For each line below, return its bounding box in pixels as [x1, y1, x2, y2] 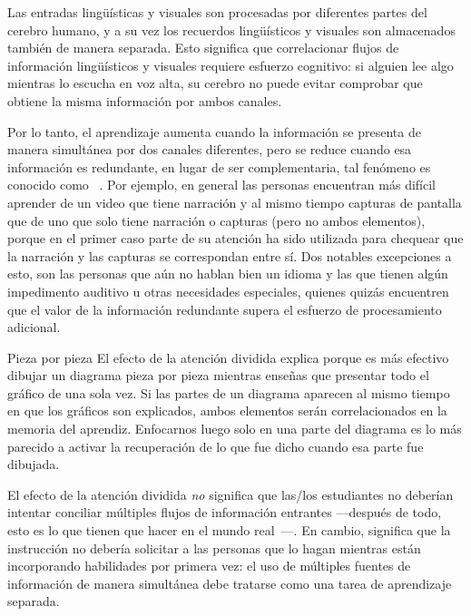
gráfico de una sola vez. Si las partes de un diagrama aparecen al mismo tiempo [7, 383, 450, 402]
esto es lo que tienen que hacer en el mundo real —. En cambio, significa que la [7, 521, 451, 540]
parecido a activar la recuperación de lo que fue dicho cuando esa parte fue [7, 436, 424, 455]
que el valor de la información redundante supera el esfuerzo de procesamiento [7, 299, 442, 318]
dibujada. [7, 455, 60, 474]
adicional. [7, 318, 61, 337]
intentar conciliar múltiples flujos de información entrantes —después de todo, [7, 503, 442, 522]
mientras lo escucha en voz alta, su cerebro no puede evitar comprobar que [7, 73, 423, 93]
